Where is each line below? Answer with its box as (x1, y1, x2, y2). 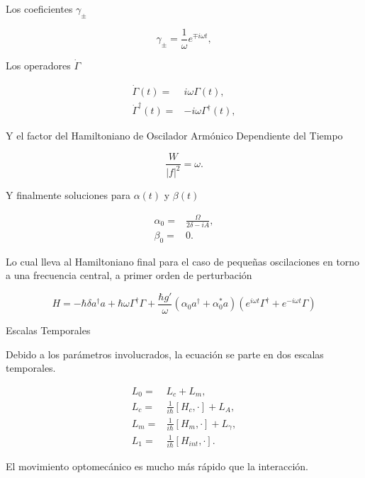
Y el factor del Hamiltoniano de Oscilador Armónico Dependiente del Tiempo (6, 128, 343, 143)
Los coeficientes (6, 1, 73, 16)
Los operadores (6, 57, 71, 72)
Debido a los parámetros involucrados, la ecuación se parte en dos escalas (6, 346, 324, 361)
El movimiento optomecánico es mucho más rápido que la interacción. (6, 458, 308, 473)
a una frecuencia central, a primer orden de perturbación (6, 268, 252, 283)
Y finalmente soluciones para (6, 188, 130, 203)
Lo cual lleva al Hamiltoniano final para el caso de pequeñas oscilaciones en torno (6, 254, 360, 268)
